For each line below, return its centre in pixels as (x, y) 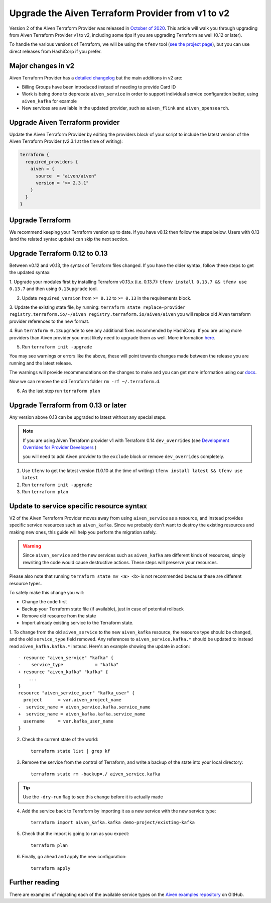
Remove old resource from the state (59, 616)
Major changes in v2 (42, 66)
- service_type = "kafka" (69, 665)
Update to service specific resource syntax (78, 506)
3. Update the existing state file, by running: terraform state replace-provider (97, 307)
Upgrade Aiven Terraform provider (64, 122)
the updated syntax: (30, 273)
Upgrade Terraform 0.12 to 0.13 (58, 253)
